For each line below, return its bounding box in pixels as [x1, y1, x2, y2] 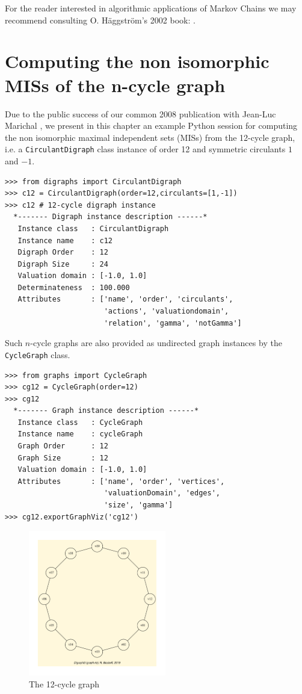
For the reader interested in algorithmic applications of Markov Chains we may [5, 2, 297, 14]
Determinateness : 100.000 [17, 283, 130, 292]
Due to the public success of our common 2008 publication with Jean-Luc [5, 107, 276, 120]
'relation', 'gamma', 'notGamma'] [103, 318, 242, 327]
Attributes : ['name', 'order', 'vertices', [17, 477, 225, 486]
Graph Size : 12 [17, 453, 108, 462]
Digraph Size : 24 [17, 259, 108, 268]
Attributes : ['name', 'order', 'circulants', [17, 295, 233, 304]
